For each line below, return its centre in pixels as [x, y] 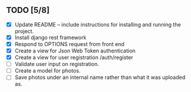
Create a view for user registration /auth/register [74, 57]
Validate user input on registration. [57, 64]
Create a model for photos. [48, 71]
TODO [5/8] [28, 10]
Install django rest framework [50, 37]
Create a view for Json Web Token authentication [75, 51]
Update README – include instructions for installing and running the [98, 24]
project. [24, 31]
